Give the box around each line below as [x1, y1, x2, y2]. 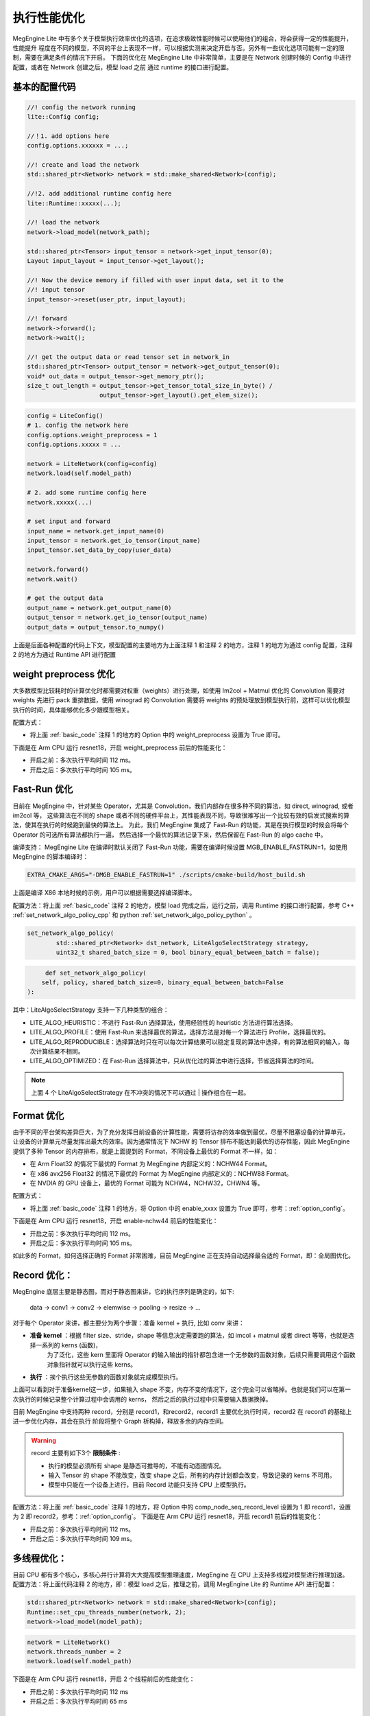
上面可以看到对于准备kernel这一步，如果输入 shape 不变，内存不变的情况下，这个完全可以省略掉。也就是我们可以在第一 [12, 1385, 351, 1393]
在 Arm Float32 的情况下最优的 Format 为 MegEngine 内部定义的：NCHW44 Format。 [29, 1160, 271, 1168]
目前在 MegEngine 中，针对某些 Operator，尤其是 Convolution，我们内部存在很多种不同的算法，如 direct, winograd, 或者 [12, 802, 354, 810]
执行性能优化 [12, 10, 86, 25]
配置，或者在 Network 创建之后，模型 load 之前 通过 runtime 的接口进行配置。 [12, 62, 233, 71]
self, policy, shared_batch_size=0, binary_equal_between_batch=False [41, 978, 284, 986]
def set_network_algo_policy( [45, 969, 147, 977]
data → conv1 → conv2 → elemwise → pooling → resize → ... [29, 1303, 201, 1311]
